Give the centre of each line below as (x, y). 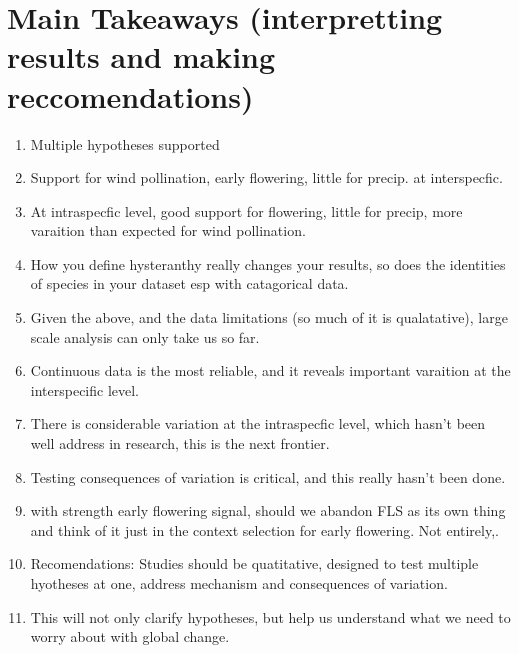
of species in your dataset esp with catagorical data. (189, 283)
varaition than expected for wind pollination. (168, 230)
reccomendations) (130, 95)
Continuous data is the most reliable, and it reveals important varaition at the (270, 370)
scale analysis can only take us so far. (145, 336)
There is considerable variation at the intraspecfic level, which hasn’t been (258, 423)
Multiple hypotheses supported (125, 143)
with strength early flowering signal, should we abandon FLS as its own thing (268, 510)
